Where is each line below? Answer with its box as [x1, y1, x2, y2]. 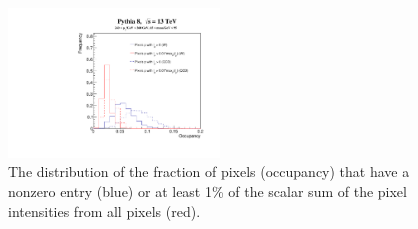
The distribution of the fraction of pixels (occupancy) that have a [8, 161, 410, 182]
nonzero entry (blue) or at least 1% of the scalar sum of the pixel [8, 181, 407, 202]
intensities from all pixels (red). [8, 200, 201, 221]
